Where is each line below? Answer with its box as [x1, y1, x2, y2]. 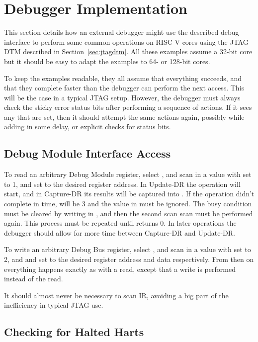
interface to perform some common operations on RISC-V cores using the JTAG [4, 36, 249, 47]
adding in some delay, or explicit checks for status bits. [4, 121, 171, 132]
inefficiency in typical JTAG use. [4, 300, 103, 310]
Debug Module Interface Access [4, 146, 171, 161]
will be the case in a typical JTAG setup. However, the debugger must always [4, 92, 241, 102]
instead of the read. [4, 273, 63, 284]
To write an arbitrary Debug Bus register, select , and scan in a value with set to [4, 244, 251, 255]
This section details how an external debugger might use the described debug [4, 27, 239, 37]
